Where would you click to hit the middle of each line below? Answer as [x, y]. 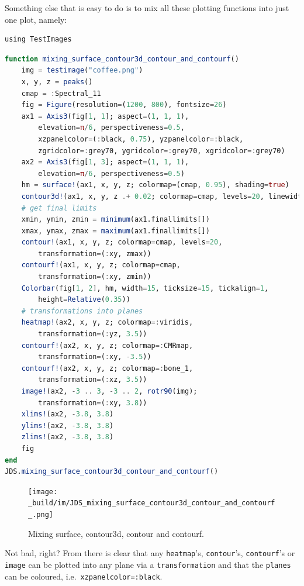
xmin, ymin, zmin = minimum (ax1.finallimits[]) [115, 220]
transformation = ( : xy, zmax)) [95, 254]
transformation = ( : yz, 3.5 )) [93, 334]
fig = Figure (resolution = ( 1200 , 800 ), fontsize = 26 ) [124, 105]
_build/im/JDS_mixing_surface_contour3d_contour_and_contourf [152, 503]
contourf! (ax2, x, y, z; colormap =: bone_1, [107, 368]
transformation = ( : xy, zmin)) [95, 277]
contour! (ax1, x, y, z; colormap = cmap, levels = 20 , [122, 242]
